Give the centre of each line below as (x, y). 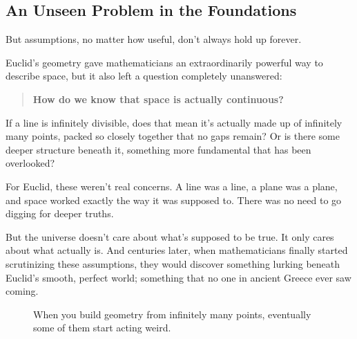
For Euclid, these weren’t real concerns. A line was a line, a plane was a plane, (172, 186)
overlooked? (30, 163)
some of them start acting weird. (102, 328)
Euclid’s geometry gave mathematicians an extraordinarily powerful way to (164, 62)
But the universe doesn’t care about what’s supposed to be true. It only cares (170, 236)
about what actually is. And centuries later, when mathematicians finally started (177, 250)
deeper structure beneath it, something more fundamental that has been (158, 149)
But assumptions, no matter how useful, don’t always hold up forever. (154, 39)
